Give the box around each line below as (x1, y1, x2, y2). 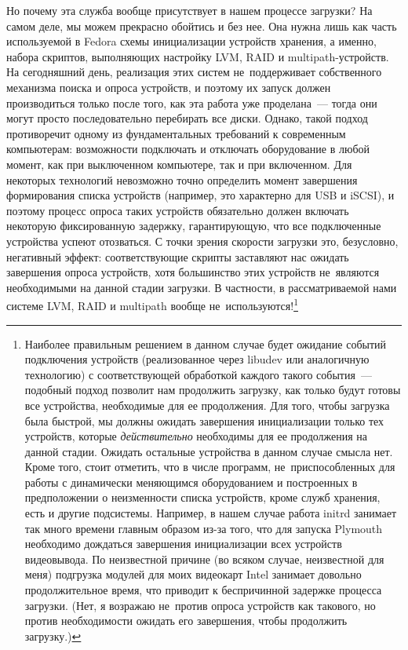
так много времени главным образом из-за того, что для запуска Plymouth (24, 520, 383, 536)
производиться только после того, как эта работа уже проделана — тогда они (6, 94, 377, 111)
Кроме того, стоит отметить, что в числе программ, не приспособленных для (24, 458, 395, 475)
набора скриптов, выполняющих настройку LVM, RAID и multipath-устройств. (6, 48, 389, 64)
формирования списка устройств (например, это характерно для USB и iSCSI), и (6, 187, 395, 203)
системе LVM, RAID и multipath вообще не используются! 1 (6, 295, 298, 313)
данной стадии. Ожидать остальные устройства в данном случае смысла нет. (24, 443, 393, 459)
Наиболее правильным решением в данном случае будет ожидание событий (24, 335, 387, 352)
